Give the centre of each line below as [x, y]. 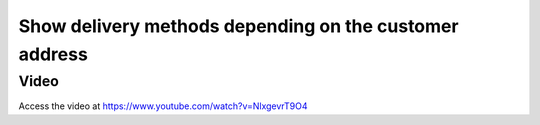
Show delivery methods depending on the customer [238, 26]
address [53, 54]
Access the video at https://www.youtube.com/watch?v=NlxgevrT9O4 [163, 106]
